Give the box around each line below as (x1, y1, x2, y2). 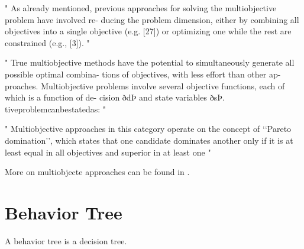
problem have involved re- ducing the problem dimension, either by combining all (5, 13, 299, 25)
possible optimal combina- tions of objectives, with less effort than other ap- (5, 67, 281, 80)
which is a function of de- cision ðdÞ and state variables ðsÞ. (5, 91, 225, 104)
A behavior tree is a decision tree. (5, 234, 127, 247)
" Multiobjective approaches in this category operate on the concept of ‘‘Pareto (5, 122, 292, 135)
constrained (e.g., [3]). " (5, 36, 90, 48)
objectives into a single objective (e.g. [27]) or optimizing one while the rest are (5, 25, 292, 37)
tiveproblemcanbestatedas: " (5, 102, 106, 115)
